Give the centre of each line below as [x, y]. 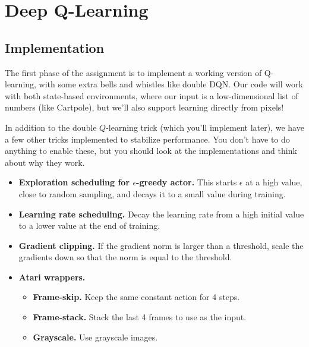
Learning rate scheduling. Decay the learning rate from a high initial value [161, 214]
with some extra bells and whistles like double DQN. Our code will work [171, 84]
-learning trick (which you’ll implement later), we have [205, 127]
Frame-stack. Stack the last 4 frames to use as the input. [140, 317]
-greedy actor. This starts [187, 182]
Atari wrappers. [52, 277]
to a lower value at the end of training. [89, 225]
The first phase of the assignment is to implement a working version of [133, 72]
